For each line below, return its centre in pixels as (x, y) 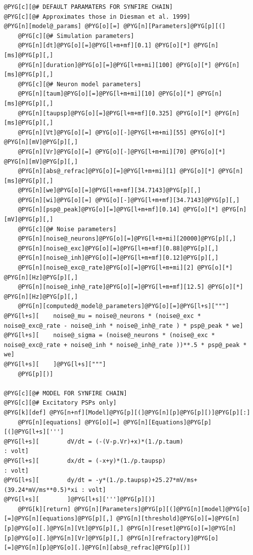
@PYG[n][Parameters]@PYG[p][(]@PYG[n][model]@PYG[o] (162, 509)
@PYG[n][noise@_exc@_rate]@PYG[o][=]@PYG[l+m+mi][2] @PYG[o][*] (125, 268)
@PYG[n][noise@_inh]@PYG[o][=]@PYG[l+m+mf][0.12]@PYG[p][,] (118, 258)
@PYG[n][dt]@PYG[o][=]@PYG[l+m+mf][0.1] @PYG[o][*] (104, 46)
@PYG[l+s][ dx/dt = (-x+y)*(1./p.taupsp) (85, 461)
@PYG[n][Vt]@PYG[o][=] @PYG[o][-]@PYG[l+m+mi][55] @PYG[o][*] (122, 132)
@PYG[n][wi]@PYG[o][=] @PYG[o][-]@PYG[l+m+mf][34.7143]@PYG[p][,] (129, 200)
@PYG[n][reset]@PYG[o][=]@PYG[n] (182, 529)
